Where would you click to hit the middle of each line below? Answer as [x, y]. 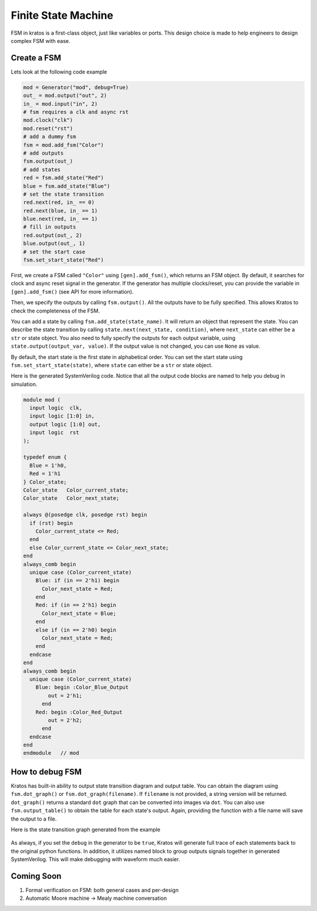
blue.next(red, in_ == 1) [60, 219]
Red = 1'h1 [45, 474]
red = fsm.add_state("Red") [63, 178]
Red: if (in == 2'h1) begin [76, 605]
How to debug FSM [46, 772]
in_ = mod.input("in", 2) [60, 104]
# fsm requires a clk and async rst [76, 112]
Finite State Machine [62, 15]
